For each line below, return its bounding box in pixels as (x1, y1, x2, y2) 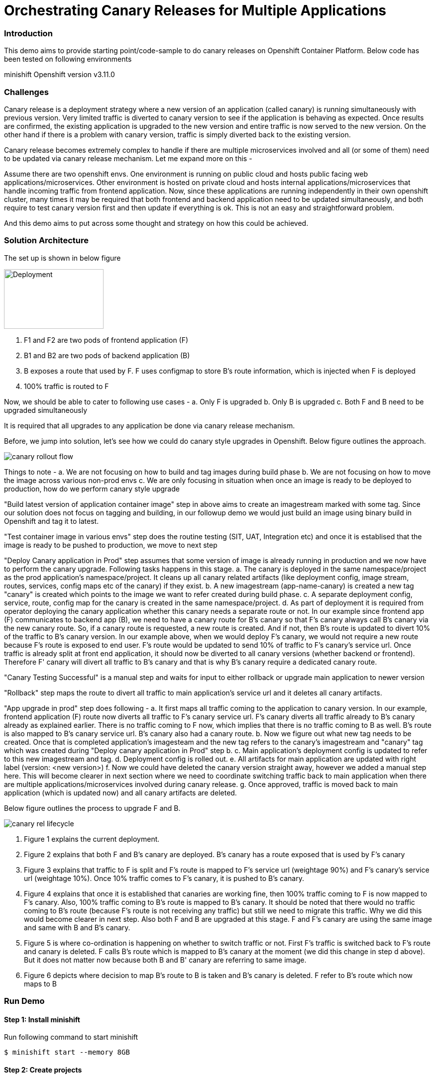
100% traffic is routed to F (24, 382, 109, 391)
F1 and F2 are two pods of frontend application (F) (24, 335, 189, 344)
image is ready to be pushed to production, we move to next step (4, 540, 218, 549)
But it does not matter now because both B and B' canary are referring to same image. (24, 955, 307, 964)
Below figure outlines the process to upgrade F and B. (4, 803, 181, 812)
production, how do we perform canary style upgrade (4, 484, 180, 493)
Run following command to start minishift (4, 1033, 138, 1042)
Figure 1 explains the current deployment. (24, 834, 160, 843)
